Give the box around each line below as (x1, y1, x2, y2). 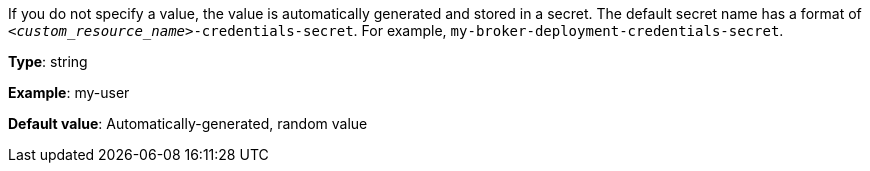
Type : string (8, 53, 88, 70)
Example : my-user (8, 84, 130, 101)
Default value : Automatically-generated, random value (8, 115, 368, 132)
